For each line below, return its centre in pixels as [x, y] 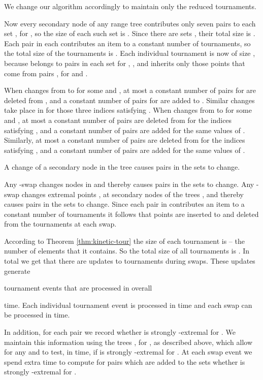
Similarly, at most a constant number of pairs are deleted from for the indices [125, 140]
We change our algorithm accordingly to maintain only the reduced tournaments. [130, 6]
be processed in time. [37, 315]
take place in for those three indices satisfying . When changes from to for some [128, 110]
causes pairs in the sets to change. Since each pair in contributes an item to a [124, 204]
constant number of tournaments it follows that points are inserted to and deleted [131, 214]
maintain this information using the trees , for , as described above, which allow [128, 342]
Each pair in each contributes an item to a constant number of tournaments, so [127, 43]
